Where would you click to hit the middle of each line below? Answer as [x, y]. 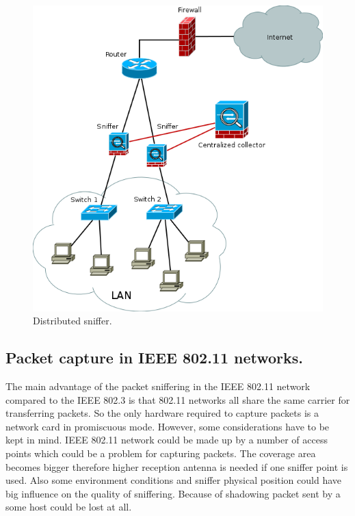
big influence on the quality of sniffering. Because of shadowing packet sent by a [173, 493]
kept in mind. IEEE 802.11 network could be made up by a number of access [167, 440]
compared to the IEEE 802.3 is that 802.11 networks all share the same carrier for [178, 399]
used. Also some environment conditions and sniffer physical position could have [174, 480]
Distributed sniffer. [73, 321]
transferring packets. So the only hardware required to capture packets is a [162, 413]
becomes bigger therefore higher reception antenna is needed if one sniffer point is [177, 466]
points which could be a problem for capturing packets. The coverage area [161, 453]
